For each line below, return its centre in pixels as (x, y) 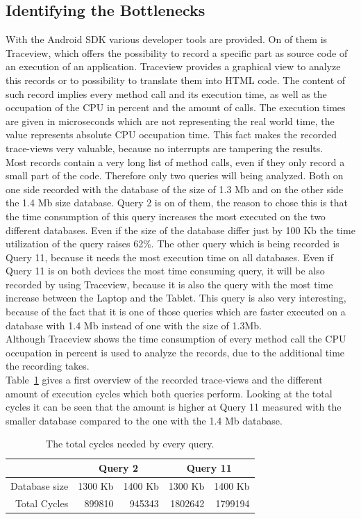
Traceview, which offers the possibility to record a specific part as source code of (177, 52)
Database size (40, 485)
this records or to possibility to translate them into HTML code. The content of (176, 80)
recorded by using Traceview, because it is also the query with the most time (169, 284)
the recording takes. (48, 366)
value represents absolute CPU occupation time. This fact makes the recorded (171, 134)
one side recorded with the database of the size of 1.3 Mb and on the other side (175, 189)
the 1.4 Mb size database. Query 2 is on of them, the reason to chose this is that (177, 203)
